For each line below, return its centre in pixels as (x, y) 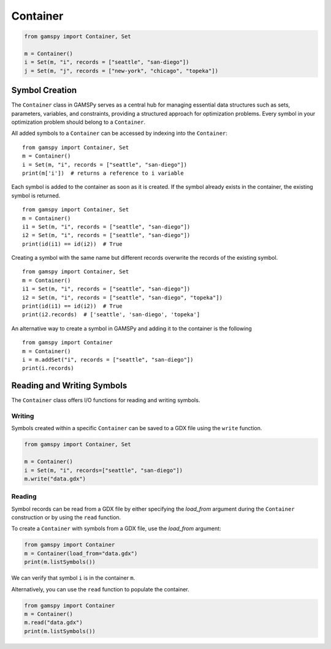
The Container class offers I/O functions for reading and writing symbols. (106, 400)
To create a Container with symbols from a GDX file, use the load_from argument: (116, 529)
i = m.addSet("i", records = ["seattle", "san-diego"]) (108, 359)
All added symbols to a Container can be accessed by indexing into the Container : (120, 133)
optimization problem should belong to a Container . (78, 122)
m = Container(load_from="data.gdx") (81, 553)
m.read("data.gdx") (53, 623)
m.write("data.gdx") (55, 479)
